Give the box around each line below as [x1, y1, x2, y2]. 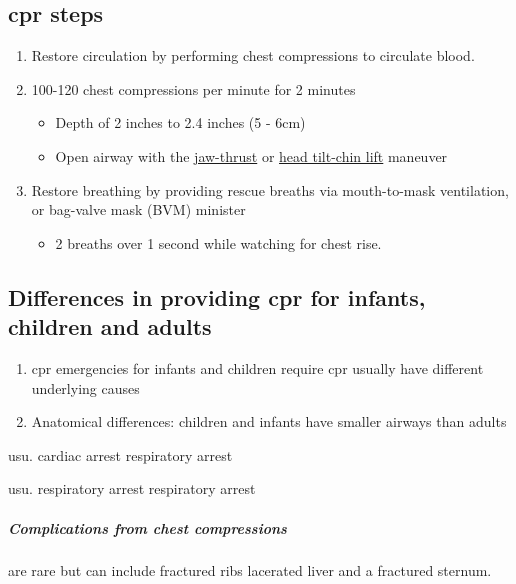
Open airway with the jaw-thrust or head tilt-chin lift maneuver [55, 145, 448, 166]
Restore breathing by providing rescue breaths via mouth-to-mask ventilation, [31, 179, 509, 200]
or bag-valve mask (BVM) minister [31, 199, 246, 220]
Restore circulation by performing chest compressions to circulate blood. [31, 45, 475, 66]
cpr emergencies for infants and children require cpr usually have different [31, 357, 484, 378]
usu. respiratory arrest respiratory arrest [8, 478, 256, 499]
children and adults [8, 311, 212, 342]
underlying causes [31, 377, 140, 398]
